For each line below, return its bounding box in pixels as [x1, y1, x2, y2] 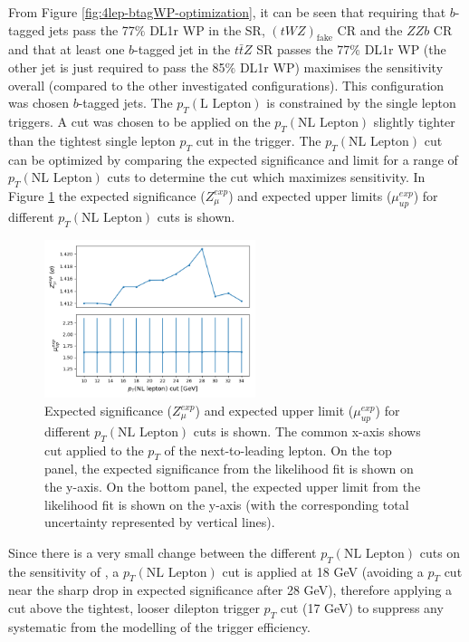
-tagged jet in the [134, 40, 231, 59]
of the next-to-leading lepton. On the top [164, 440, 392, 459]
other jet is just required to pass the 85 [8, 57, 225, 76]
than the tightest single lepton [8, 130, 176, 149]
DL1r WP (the [364, 40, 446, 59]
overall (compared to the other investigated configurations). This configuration [8, 75, 445, 94]
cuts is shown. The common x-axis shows [193, 421, 421, 440]
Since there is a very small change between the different [8, 542, 317, 561]
